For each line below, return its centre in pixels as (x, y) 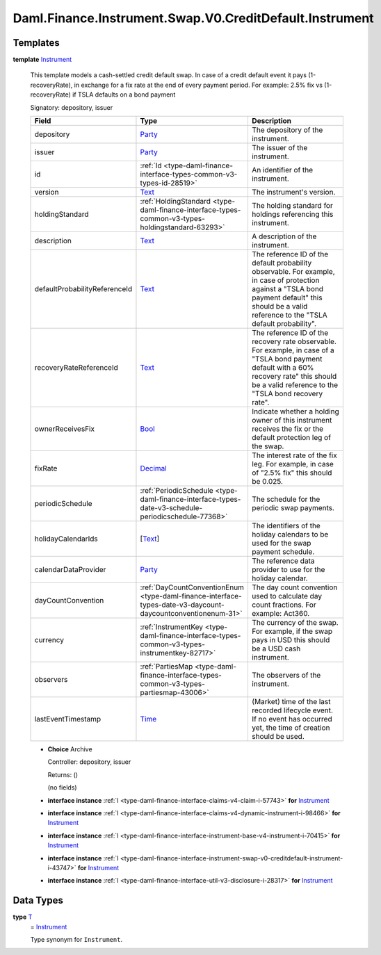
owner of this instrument (292, 421)
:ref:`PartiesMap (167, 667)
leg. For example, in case (292, 464)
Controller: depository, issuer (89, 762)
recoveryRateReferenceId (76, 368)
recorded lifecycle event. (292, 710)
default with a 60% (283, 368)
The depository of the (287, 130)
